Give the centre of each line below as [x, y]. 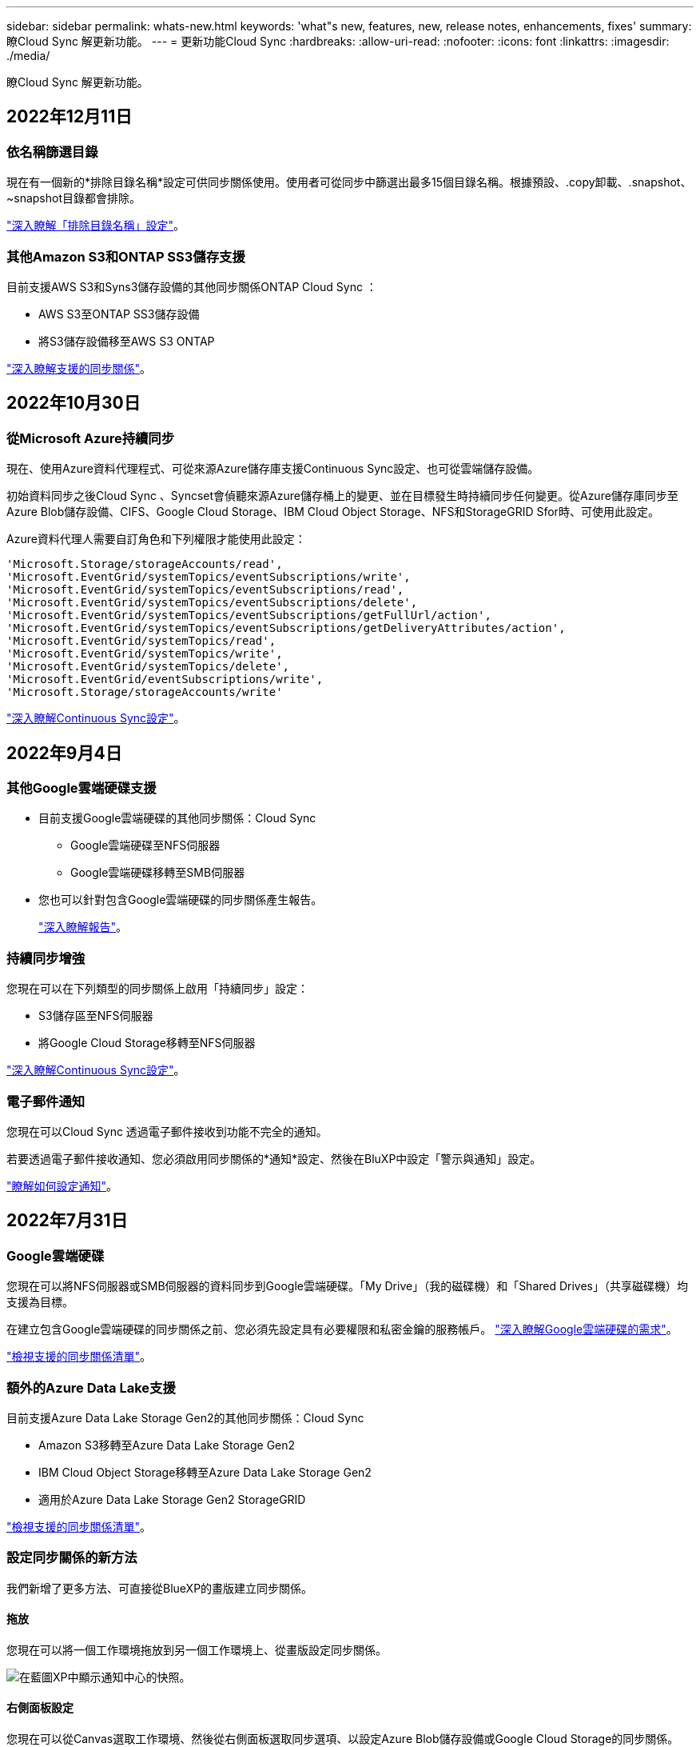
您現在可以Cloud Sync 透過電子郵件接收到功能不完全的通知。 [167, 1131]
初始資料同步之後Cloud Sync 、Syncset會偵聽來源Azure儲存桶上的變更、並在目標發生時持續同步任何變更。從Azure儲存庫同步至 [342, 496]
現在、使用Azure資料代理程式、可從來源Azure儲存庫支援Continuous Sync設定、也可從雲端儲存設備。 [273, 469]
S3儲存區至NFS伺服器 [96, 1016]
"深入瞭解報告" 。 [83, 927]
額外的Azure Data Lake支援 [91, 1387]
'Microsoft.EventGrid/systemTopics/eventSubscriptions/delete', [212, 603]
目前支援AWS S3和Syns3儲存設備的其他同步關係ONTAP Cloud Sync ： [192, 286]
